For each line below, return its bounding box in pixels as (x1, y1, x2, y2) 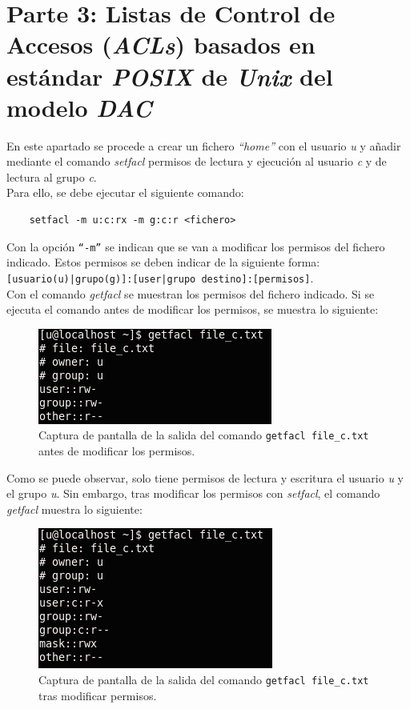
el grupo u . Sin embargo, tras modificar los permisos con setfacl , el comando (6, 485, 380, 502)
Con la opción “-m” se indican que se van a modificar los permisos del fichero (6, 238, 385, 254)
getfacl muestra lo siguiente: (6, 500, 143, 517)
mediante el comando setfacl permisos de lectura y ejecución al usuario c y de (6, 153, 387, 170)
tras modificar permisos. (38, 687, 157, 703)
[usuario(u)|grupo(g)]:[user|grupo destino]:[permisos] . (6, 269, 314, 286)
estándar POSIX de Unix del (6, 59, 333, 93)
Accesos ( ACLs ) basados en (6, 28, 316, 62)
